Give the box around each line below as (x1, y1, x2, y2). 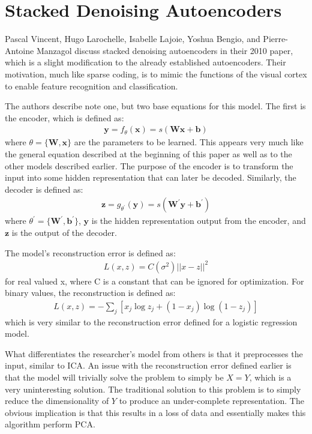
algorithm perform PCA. (5, 418, 95, 430)
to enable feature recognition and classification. (5, 79, 178, 92)
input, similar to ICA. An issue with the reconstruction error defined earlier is (5, 359, 292, 372)
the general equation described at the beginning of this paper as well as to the (5, 147, 292, 160)
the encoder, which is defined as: (5, 111, 124, 124)
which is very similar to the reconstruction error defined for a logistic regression (5, 315, 298, 328)
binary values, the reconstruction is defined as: (5, 286, 176, 299)
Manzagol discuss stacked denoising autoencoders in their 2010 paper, (36, 44, 293, 56)
